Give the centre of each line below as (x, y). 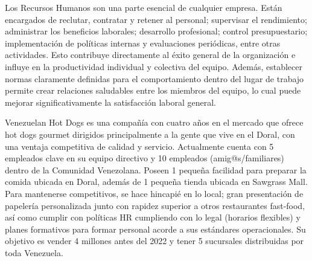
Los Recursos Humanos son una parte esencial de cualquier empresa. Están (144, 7)
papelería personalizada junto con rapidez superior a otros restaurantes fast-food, (155, 205)
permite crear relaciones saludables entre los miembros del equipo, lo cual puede (153, 90)
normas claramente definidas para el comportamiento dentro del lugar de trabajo (154, 78)
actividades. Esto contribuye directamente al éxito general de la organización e (150, 55)
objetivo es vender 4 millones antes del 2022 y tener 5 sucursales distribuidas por (154, 241)
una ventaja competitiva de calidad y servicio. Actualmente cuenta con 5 (139, 146)
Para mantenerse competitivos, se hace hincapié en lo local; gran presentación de (154, 193)
